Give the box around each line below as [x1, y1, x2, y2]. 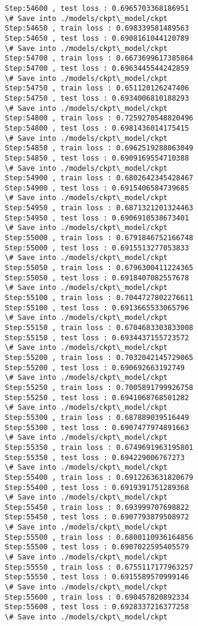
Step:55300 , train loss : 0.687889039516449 [5, 413, 189, 422]
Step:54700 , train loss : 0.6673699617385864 [5, 54, 193, 63]
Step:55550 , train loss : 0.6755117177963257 [5, 563, 193, 571]
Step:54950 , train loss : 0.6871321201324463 [5, 204, 193, 213]
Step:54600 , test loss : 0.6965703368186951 [5, 4, 189, 13]
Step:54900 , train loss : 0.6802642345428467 [5, 174, 193, 183]
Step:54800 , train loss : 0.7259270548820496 [5, 114, 193, 123]
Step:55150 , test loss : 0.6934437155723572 [5, 333, 189, 342]
